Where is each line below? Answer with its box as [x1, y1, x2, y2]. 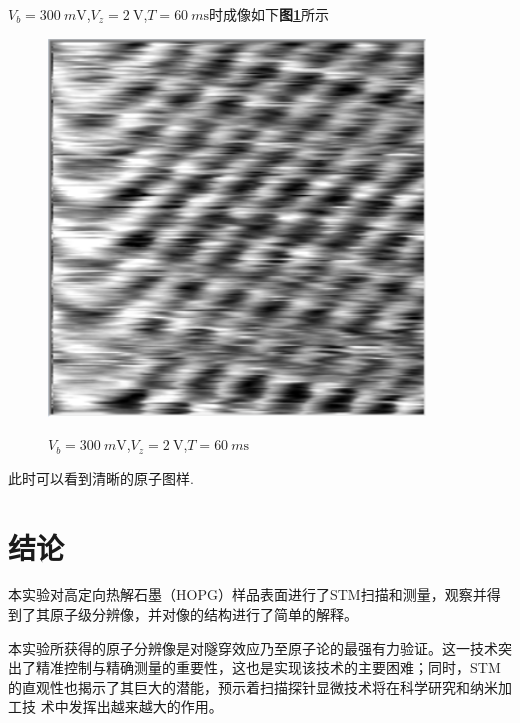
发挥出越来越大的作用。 [68, 696, 223, 717]
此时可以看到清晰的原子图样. [8, 467, 194, 488]
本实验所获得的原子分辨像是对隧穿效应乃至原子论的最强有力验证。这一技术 [8, 637, 498, 658]
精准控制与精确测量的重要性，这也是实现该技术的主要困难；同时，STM [35, 657, 501, 678]
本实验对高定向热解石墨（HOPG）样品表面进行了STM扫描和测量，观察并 [8, 584, 487, 605]
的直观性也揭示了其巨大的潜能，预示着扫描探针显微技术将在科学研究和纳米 [8, 676, 498, 697]
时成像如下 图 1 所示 [209, 4, 330, 24]
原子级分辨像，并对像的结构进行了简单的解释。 [49, 604, 358, 625]
